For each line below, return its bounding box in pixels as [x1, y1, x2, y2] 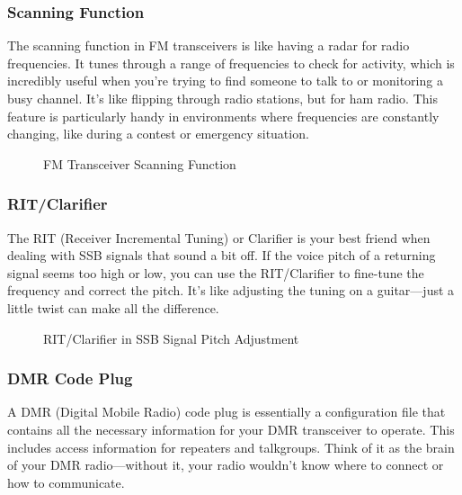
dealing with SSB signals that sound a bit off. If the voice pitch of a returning [7, 246, 436, 265]
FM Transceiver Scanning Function [43, 154, 236, 173]
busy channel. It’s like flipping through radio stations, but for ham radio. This [7, 89, 438, 107]
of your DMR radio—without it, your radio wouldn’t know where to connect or [7, 455, 444, 474]
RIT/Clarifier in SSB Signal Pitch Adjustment [43, 328, 299, 347]
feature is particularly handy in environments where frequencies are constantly [7, 106, 440, 125]
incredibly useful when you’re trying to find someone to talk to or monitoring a [7, 71, 443, 90]
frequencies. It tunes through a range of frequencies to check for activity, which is [7, 53, 455, 72]
